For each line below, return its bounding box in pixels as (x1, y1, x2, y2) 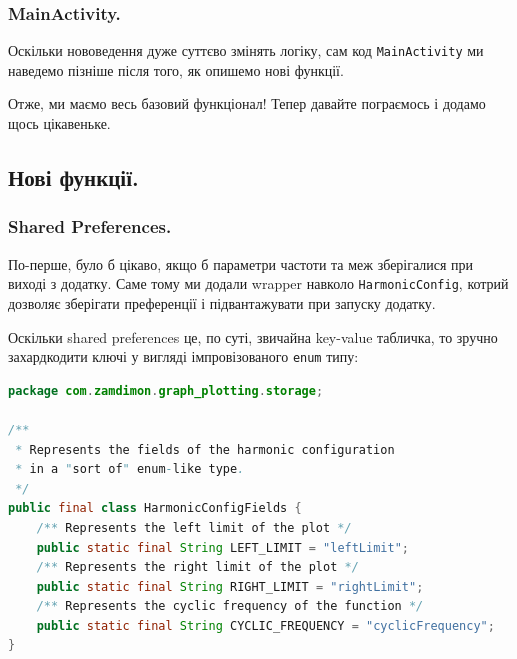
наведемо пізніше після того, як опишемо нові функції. (8, 59, 344, 80)
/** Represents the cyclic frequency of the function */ (36, 599, 424, 614)
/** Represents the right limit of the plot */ (36, 560, 359, 575)
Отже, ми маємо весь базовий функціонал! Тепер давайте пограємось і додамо (8, 93, 486, 114)
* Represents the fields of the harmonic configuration (15, 442, 395, 457)
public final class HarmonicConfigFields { (8, 501, 302, 516)
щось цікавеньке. (8, 113, 111, 134)
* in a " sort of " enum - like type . (15, 462, 245, 477)
